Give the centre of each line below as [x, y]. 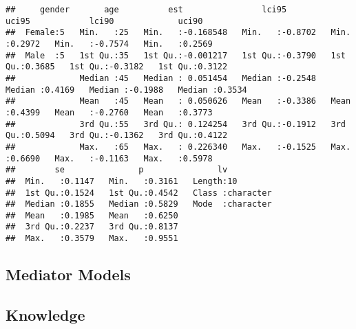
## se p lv [117, 170]
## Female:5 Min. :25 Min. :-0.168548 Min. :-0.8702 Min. [178, 33]
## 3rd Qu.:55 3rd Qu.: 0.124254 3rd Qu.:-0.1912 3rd [176, 124]
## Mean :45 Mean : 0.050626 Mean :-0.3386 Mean [178, 101]
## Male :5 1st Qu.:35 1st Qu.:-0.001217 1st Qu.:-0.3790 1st [176, 55]
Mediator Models [68, 274]
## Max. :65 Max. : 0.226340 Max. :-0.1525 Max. [178, 147]
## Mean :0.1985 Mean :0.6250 [92, 215]
